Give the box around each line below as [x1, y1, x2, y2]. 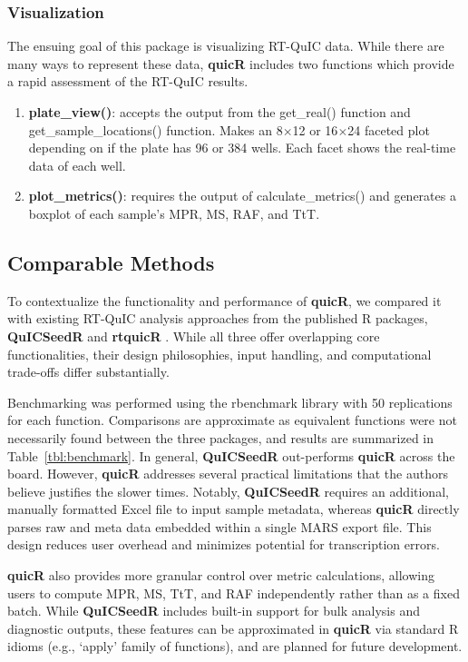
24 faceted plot [347, 120, 430, 139]
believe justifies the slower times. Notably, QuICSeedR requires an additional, [7, 481, 449, 500]
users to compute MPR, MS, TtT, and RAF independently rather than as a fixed [7, 583, 460, 602]
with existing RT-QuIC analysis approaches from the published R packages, [7, 309, 428, 328]
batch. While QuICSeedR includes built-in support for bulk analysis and [7, 601, 420, 620]
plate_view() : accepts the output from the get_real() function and [28, 103, 411, 121]
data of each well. [28, 155, 126, 174]
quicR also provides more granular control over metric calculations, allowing [7, 566, 434, 585]
